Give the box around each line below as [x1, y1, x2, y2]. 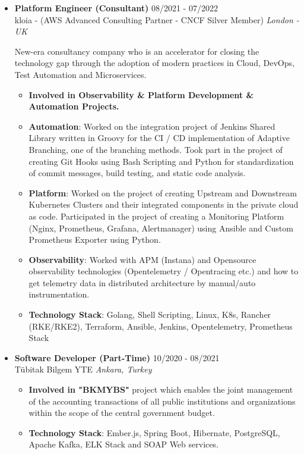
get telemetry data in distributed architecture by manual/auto [28, 276, 256, 289]
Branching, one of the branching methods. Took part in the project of [28, 143, 283, 155]
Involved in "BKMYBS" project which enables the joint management [28, 383, 293, 396]
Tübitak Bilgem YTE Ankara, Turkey [14, 363, 152, 375]
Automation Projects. [28, 100, 119, 112]
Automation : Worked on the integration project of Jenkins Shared [28, 120, 275, 132]
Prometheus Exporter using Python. [28, 233, 161, 246]
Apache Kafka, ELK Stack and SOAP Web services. [28, 438, 218, 450]
